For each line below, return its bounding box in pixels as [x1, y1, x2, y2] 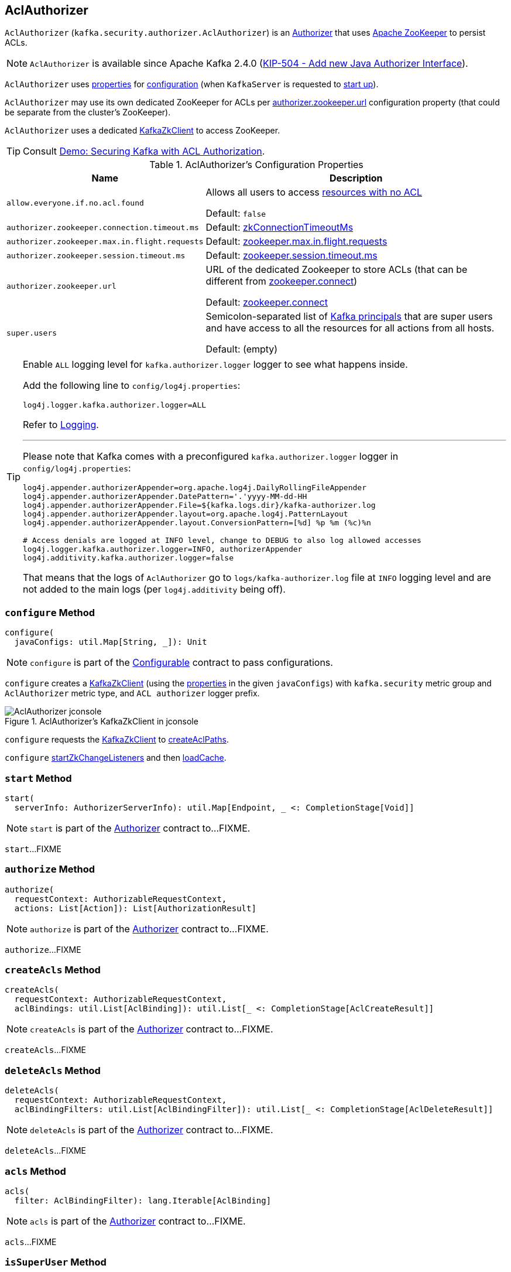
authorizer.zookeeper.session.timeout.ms [6, 251, 186, 260]
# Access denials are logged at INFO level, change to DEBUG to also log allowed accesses [23, 536, 421, 545]
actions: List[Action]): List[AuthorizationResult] [14, 903, 256, 913]
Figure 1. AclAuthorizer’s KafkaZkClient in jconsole [5, 716, 198, 727]
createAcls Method [5, 964, 101, 976]
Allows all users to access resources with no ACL [205, 186, 422, 199]
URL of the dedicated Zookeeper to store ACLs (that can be [205, 264, 468, 276]
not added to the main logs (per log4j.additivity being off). [23, 583, 286, 596]
